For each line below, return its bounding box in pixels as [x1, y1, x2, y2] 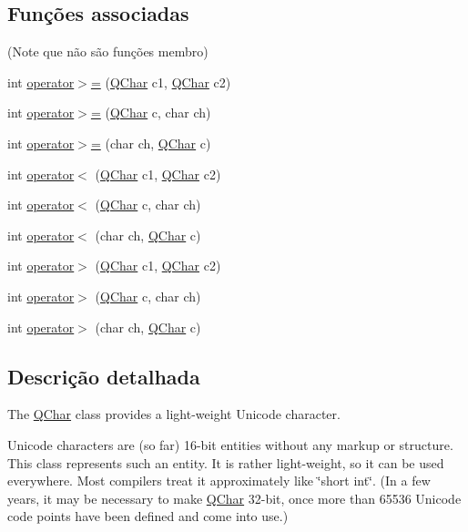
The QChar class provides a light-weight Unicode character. [7, 404, 341, 424]
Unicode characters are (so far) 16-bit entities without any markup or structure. [7, 435, 453, 454]
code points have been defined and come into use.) [7, 506, 289, 526]
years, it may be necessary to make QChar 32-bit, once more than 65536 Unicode [7, 488, 462, 507]
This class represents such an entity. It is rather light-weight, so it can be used [7, 453, 444, 472]
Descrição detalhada [7, 362, 200, 390]
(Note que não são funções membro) [7, 42, 209, 61]
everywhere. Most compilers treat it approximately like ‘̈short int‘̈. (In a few [7, 471, 431, 490]
